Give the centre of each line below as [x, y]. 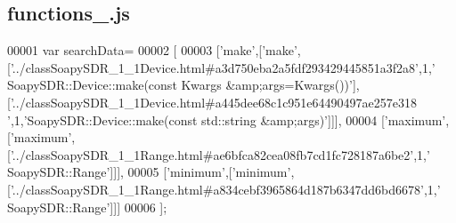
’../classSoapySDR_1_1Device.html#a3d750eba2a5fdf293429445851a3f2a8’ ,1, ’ [223, 67]
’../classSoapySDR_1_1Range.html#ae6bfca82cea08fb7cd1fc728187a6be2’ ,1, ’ [220, 154]
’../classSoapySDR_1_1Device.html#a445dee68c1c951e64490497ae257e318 [213, 102]
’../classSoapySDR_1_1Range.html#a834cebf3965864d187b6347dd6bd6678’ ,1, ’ [225, 189]
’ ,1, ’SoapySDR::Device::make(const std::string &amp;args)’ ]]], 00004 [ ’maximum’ [227, 119]
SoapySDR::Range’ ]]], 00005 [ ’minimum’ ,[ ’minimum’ [149, 172]
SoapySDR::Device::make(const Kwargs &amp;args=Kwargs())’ [180, 85]
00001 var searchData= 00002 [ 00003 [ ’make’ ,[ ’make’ [152, 50]
